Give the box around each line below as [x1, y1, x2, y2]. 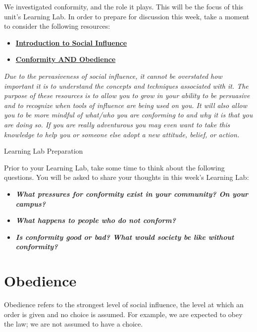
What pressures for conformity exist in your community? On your [15, 188, 249, 199]
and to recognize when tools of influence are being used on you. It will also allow [4, 100, 248, 110]
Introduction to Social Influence [15, 37, 127, 48]
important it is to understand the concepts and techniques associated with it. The [4, 80, 249, 91]
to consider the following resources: [4, 21, 110, 31]
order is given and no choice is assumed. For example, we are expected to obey [4, 309, 243, 319]
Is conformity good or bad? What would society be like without [15, 231, 234, 242]
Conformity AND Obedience [15, 54, 116, 64]
